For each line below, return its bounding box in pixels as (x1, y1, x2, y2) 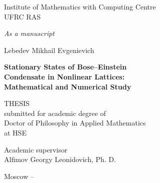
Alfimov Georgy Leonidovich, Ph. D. (4, 154, 116, 164)
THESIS (4, 98, 30, 108)
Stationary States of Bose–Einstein (4, 61, 127, 72)
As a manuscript (4, 28, 55, 38)
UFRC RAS (4, 11, 41, 21)
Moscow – (4, 170, 34, 181)
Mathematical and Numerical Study (4, 81, 131, 91)
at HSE (4, 127, 27, 137)
